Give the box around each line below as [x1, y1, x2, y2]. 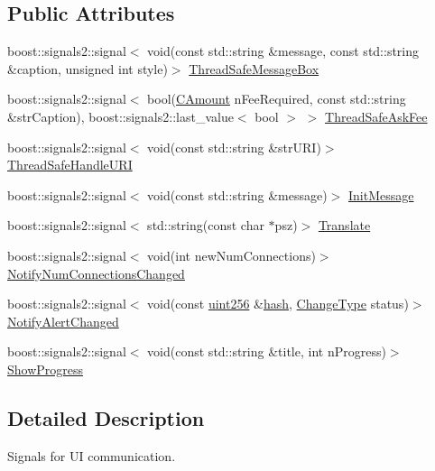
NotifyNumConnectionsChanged [7, 263, 185, 282]
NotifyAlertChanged [7, 311, 119, 330]
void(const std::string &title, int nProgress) [147, 342, 386, 361]
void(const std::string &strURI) [147, 137, 321, 156]
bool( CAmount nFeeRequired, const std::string [147, 89, 406, 108]
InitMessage [347, 185, 414, 204]
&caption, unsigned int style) [7, 59, 168, 78]
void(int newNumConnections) [147, 245, 316, 264]
